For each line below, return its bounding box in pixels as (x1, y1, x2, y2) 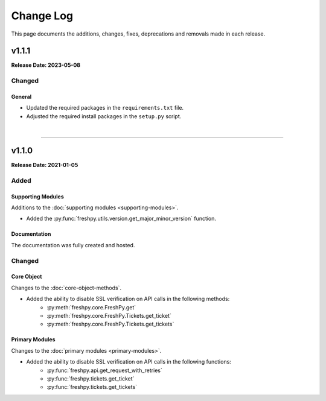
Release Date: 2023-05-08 (11, 62, 81, 69)
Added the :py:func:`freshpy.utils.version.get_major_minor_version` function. (26, 215, 217, 223)
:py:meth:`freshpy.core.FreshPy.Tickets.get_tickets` (46, 320, 174, 328)
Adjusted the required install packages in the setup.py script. (26, 112, 182, 120)
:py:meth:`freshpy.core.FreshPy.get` (46, 303, 136, 311)
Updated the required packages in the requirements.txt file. (26, 104, 184, 112)
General (11, 93, 32, 101)
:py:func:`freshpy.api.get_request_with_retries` (46, 367, 162, 374)
